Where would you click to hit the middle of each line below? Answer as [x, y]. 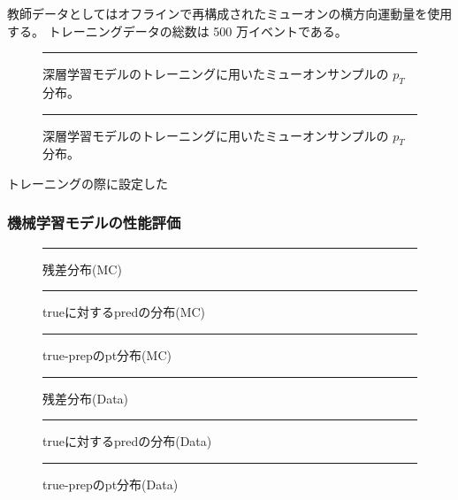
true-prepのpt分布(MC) [107, 354]
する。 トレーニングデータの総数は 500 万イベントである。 [177, 31]
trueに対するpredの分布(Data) [127, 441]
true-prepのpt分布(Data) [111, 484]
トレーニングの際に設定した [88, 183]
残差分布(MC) [82, 269]
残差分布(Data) [86, 398]
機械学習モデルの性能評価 [94, 223]
